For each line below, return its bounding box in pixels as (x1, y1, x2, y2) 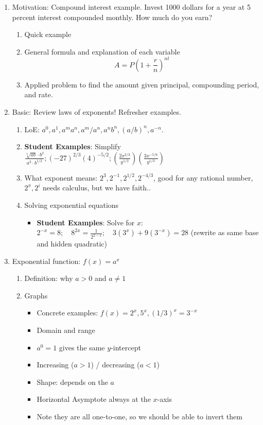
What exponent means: (24, 172, 98, 183)
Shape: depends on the (37, 376, 108, 387)
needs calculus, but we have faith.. (43, 182, 151, 193)
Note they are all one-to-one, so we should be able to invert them (37, 411, 242, 422)
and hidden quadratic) (37, 238, 107, 249)
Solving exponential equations (24, 200, 119, 210)
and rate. (24, 89, 53, 100)
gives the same (59, 342, 105, 352)
